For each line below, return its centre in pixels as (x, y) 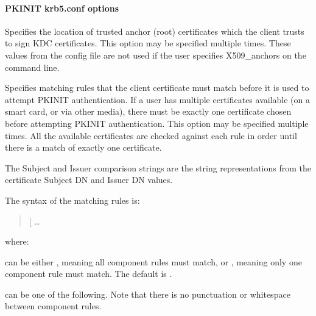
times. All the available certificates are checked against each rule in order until (151, 135)
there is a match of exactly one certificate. (83, 147)
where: (17, 241)
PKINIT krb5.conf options (62, 8)
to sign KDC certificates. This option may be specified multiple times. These (148, 43)
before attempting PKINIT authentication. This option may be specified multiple (157, 123)
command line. (32, 67)
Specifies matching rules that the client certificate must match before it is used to (157, 88)
